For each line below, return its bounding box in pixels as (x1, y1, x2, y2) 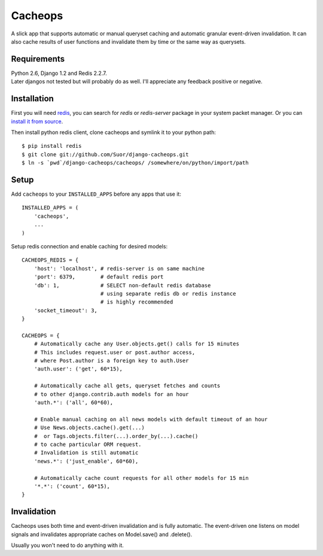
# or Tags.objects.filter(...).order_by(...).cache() (33, 433, 199, 439)
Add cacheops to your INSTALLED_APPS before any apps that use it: (11, 190, 182, 198)
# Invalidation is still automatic (33, 449, 139, 456)
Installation (11, 93, 54, 104)
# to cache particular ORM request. (33, 440, 142, 448)
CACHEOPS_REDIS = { (22, 257, 79, 263)
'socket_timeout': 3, (33, 307, 98, 314)
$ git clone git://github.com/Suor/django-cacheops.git (22, 151, 189, 158)
